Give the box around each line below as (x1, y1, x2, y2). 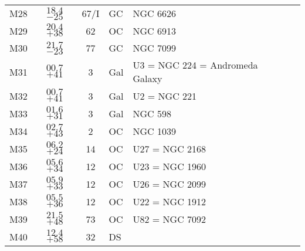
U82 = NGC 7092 (133, 212, 206, 226)
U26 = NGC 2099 (133, 177, 206, 191)
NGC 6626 (133, 6, 176, 20)
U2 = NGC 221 (133, 89, 197, 103)
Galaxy (133, 72, 162, 85)
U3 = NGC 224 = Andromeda (133, 58, 258, 72)
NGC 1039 (133, 124, 176, 138)
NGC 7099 (133, 41, 176, 55)
